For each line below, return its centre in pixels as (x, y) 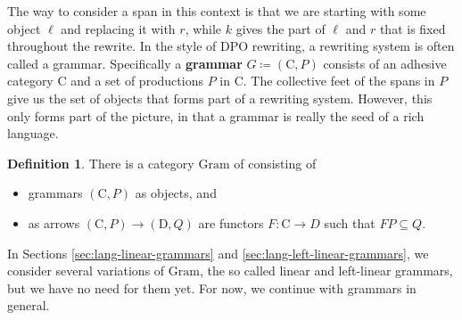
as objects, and (176, 193)
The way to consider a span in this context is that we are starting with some (217, 11)
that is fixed (412, 28)
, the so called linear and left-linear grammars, (326, 271)
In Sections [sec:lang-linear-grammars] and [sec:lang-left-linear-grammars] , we (218, 253)
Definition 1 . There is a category (101, 163)
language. (33, 133)
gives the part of (280, 28)
